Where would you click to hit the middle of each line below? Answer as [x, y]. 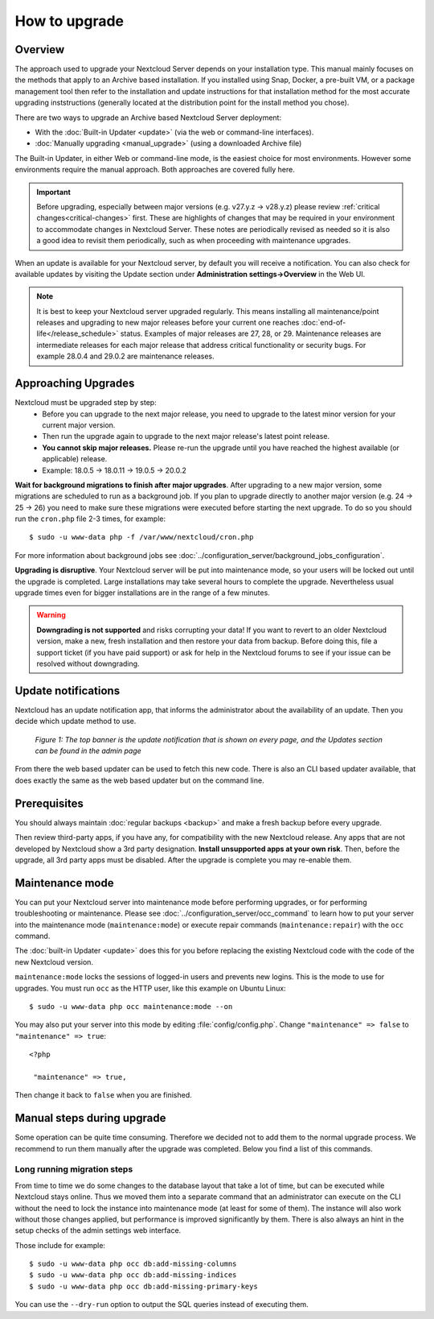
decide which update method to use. [76, 722]
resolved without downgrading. [88, 664]
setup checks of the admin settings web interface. [98, 1230]
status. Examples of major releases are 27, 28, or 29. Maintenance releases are [251, 333]
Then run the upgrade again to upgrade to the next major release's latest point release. [186, 436]
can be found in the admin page [88, 751]
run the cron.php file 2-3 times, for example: [90, 519]
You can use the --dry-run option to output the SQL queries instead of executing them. [162, 1305]
